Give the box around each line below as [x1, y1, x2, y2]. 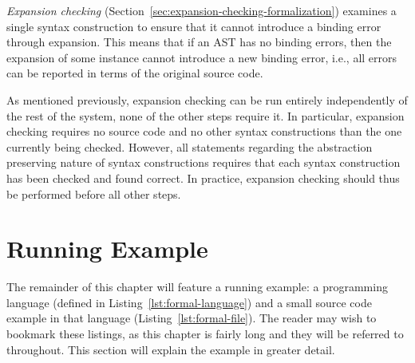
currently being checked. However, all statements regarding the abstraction [6, 138, 373, 155]
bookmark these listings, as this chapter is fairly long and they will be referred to [6, 326, 404, 342]
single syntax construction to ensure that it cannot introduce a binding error [6, 18, 381, 34]
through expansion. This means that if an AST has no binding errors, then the [6, 34, 392, 50]
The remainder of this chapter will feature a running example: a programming [6, 278, 388, 295]
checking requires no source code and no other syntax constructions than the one [6, 123, 402, 140]
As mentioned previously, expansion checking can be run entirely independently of [6, 91, 408, 108]
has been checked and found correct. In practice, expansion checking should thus [6, 169, 400, 186]
